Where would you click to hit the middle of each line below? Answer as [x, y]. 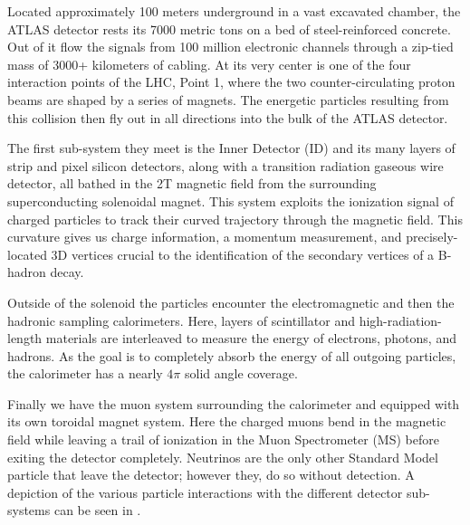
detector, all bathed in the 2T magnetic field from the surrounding [192, 183]
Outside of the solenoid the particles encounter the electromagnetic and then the [231, 302]
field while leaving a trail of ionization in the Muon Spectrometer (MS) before [223, 439]
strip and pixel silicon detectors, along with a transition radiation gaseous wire [225, 165]
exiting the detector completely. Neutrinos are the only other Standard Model [223, 457]
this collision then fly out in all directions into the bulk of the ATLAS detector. [228, 117]
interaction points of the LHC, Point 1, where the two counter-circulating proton [231, 82]
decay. [67, 272]
